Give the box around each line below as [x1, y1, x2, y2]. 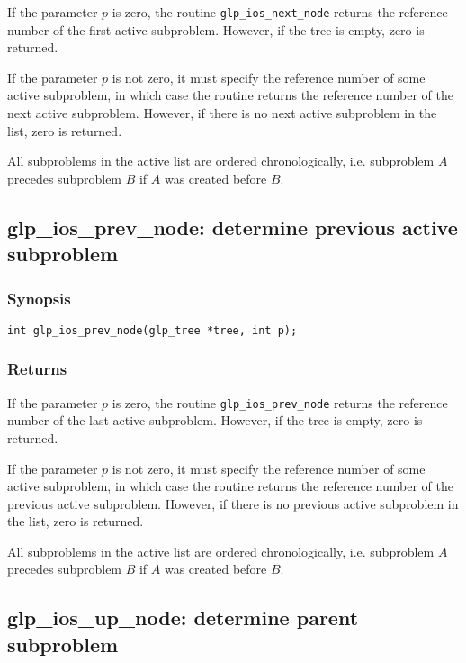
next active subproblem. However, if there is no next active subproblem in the [7, 104, 437, 123]
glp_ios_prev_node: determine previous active [7, 213, 458, 241]
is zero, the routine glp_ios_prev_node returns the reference [112, 393, 448, 412]
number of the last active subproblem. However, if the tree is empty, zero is [7, 411, 423, 430]
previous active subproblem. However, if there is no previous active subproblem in [7, 494, 459, 513]
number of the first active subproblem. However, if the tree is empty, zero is [7, 20, 425, 39]
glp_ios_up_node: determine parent [7, 604, 359, 631]
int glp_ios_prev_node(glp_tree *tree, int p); [7, 323, 298, 337]
